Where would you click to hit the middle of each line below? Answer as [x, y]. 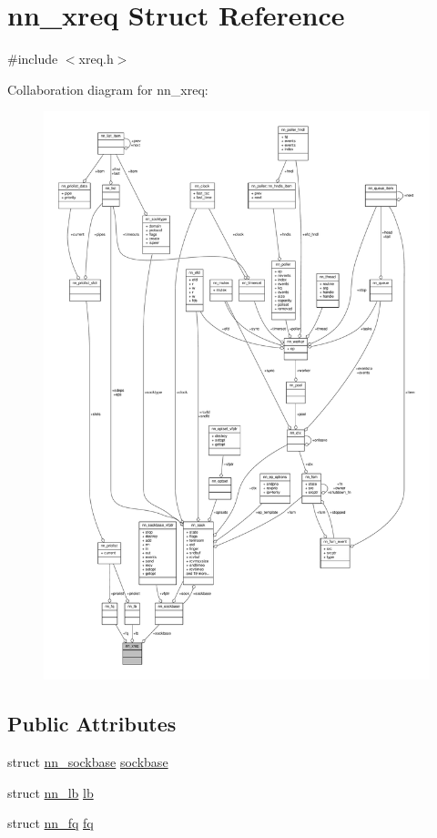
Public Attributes [92, 724]
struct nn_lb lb [51, 792]
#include [33, 59]
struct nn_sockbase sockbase [88, 761]
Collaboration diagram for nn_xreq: [108, 89]
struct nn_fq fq [51, 823]
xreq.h [96, 59]
